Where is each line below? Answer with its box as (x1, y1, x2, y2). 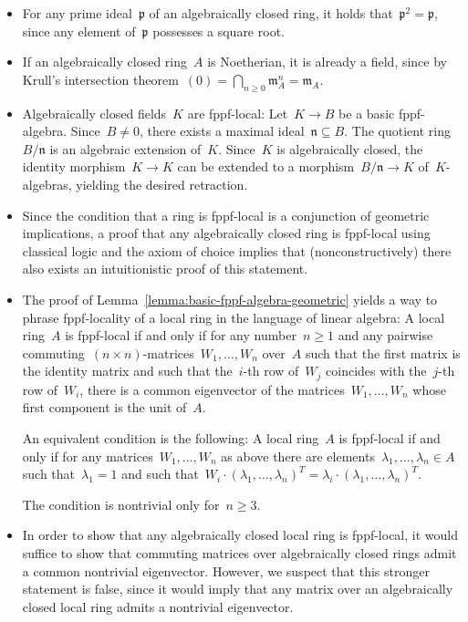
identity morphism (22, 157, 126, 176)
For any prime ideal (22, 4, 132, 22)
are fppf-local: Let (187, 103, 288, 122)
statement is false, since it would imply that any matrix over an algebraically (22, 579, 453, 598)
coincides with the (326, 361, 427, 380)
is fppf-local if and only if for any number (65, 326, 296, 345)
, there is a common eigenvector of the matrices (79, 379, 345, 399)
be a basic (338, 103, 395, 122)
